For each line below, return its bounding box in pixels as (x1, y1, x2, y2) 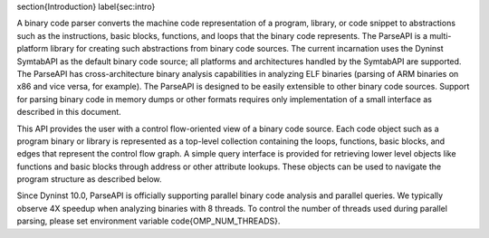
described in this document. (16, 107, 121, 118)
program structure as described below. (16, 174, 162, 185)
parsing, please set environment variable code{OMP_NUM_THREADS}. (16, 215, 281, 226)
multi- (428, 30, 452, 41)
